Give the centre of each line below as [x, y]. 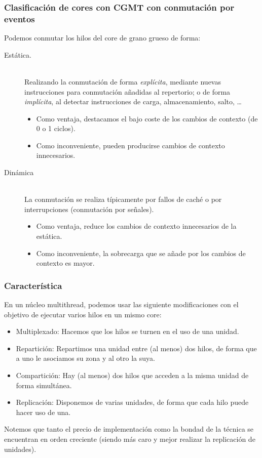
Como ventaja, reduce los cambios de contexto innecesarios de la [136, 226]
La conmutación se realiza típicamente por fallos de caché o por [123, 199]
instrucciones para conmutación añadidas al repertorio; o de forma [127, 91]
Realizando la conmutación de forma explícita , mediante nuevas [123, 81]
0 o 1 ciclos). [56, 128]
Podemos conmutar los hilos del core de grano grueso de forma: [102, 38]
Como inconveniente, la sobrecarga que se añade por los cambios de [141, 253]
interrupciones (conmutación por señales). [89, 209]
